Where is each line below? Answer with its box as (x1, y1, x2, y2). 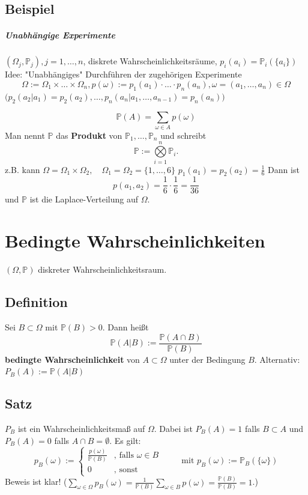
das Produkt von (56, 129, 122, 141)
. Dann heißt (102, 320, 149, 333)
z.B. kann (5, 163, 40, 175)
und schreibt (160, 129, 207, 141)
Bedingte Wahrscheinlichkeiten (5, 228, 265, 253)
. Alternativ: (254, 353, 300, 365)
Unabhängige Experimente (5, 29, 115, 41)
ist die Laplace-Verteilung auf (29, 193, 139, 205)
